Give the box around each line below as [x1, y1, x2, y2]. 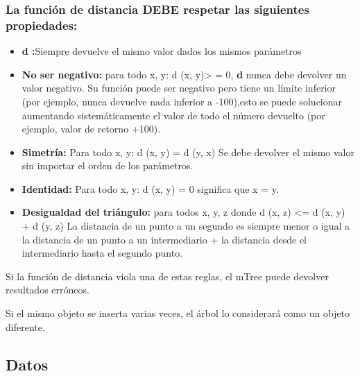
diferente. [6, 319, 45, 334]
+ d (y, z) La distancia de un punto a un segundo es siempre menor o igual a [22, 219, 350, 233]
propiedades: [6, 16, 78, 33]
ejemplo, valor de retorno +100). [22, 121, 161, 136]
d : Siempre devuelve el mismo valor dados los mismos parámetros [22, 44, 302, 58]
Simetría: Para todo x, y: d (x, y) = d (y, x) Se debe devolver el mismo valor [22, 144, 354, 159]
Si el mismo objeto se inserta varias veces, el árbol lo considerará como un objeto [6, 306, 350, 321]
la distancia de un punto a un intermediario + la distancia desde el [22, 232, 307, 246]
